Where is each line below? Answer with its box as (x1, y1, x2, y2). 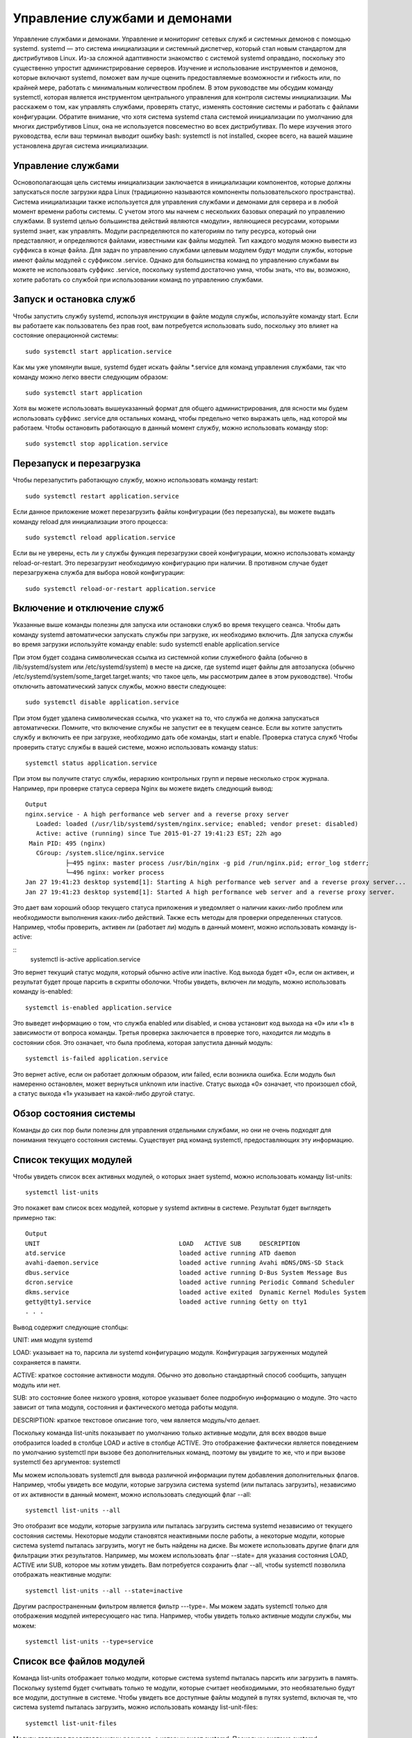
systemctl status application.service (25, 759, 158, 768)
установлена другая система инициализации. (13, 141, 149, 149)
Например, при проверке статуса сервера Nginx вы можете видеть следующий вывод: (13, 784, 274, 793)
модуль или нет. (13, 1381, 61, 1389)
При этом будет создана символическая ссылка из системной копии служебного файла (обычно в (13, 653, 308, 661)
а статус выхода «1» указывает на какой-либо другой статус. (13, 1089, 195, 1098)
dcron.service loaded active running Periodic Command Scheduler (25, 1278, 355, 1286)
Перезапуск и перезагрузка (13, 457, 141, 469)
